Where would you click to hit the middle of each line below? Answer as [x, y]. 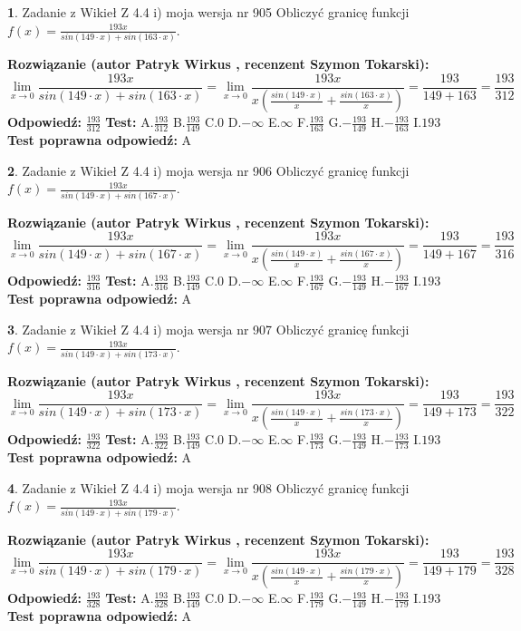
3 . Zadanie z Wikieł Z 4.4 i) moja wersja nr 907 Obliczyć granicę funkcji [208, 329]
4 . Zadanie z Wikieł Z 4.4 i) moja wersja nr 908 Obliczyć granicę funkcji [208, 487]
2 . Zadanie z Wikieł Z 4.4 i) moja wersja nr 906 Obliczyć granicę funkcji [208, 170]
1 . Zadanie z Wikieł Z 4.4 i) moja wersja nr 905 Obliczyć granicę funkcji [208, 12]
